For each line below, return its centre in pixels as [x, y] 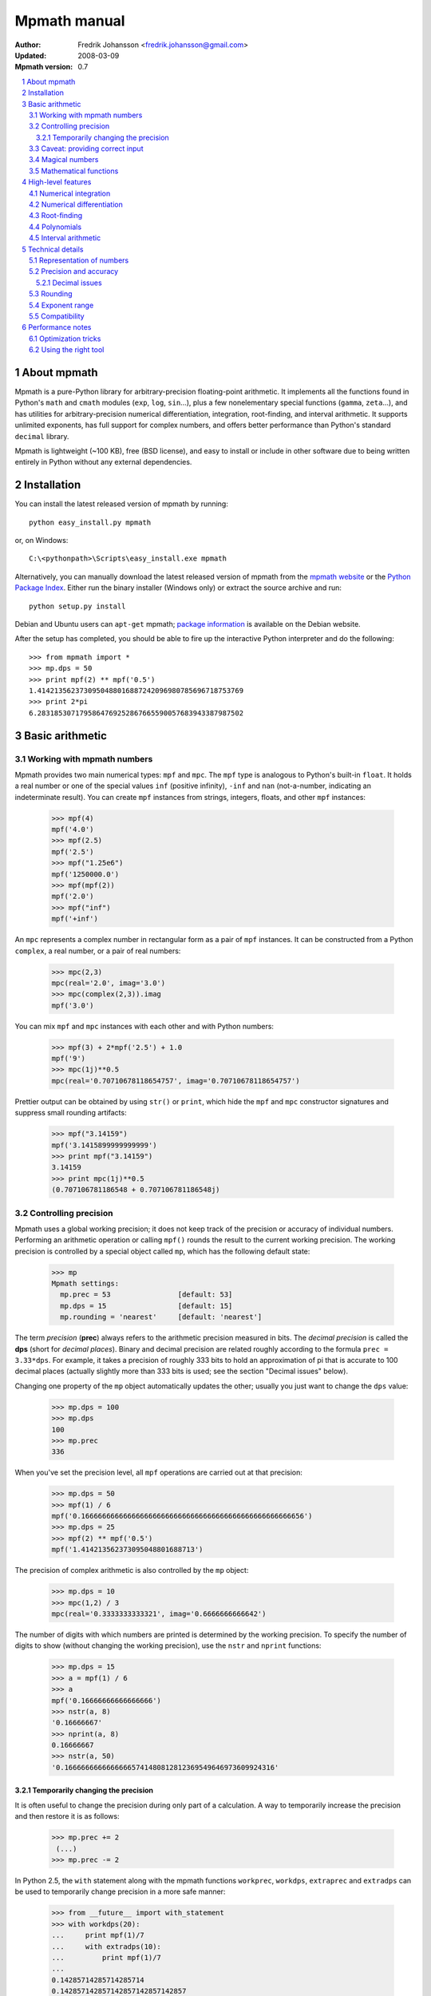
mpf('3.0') [73, 1005]
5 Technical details [53, 249]
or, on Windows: [42, 541]
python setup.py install [77, 606]
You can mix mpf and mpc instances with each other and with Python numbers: [144, 1026]
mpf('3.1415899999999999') [104, 1145]
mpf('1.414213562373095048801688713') [127, 1550]
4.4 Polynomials [55, 227]
